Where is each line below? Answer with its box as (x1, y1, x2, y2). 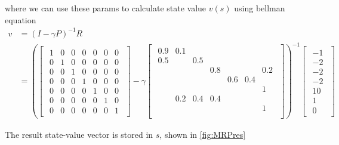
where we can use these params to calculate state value (5, 2, 207, 14)
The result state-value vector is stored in (5, 128, 153, 140)
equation (5, 13, 36, 26)
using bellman (234, 2, 285, 14)
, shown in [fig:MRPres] (159, 128, 246, 140)
